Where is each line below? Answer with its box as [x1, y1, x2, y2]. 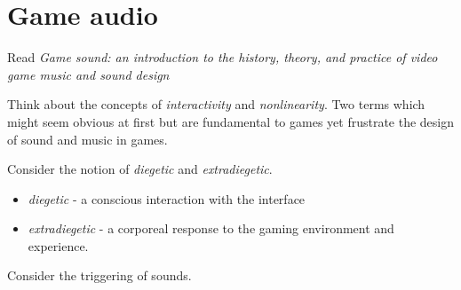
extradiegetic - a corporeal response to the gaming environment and [28, 219, 394, 238]
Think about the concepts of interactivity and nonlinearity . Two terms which [7, 95, 425, 114]
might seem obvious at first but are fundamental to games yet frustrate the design [7, 112, 455, 130]
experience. [28, 236, 89, 255]
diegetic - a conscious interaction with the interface [28, 189, 306, 208]
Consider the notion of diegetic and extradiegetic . [7, 160, 273, 178]
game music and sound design [7, 65, 170, 83]
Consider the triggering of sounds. [7, 266, 192, 285]
